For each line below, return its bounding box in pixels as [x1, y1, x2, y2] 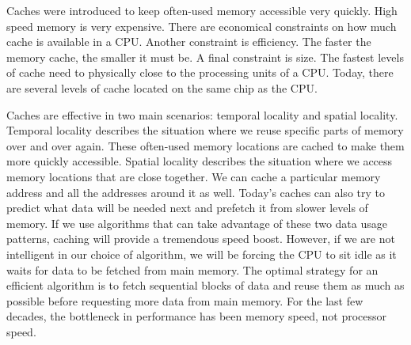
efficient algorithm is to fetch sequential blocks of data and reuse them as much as [6, 277, 405, 294]
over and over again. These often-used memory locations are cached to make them [6, 137, 405, 154]
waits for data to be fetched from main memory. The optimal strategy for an [6, 261, 379, 278]
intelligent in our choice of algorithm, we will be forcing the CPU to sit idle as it [6, 245, 397, 262]
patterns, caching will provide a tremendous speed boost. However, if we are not [6, 230, 395, 247]
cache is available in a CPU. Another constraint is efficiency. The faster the [6, 33, 371, 50]
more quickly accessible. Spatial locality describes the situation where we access [6, 153, 393, 169]
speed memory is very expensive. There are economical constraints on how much [6, 17, 397, 34]
